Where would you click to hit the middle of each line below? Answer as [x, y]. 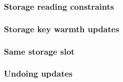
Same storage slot [39, 51]
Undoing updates [38, 73]
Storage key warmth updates [62, 29]
